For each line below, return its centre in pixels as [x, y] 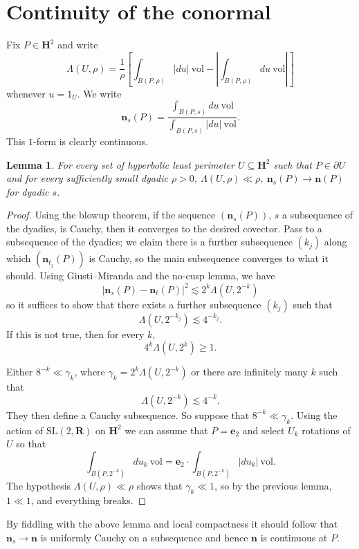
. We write [99, 93]
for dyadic [28, 191]
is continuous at [294, 537]
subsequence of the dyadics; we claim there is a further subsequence [149, 242]
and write [78, 45]
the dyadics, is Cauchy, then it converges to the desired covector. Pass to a [164, 228]
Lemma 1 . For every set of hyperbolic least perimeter [120, 164]
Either [20, 372]
